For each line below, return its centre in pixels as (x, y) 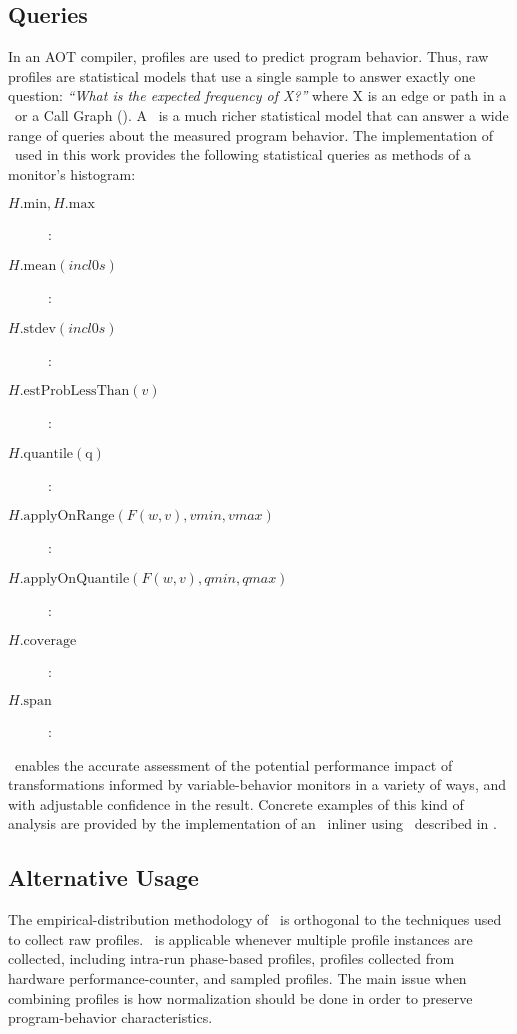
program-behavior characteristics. (110, 1017)
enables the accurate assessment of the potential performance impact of (233, 764)
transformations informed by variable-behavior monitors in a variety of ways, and (257, 784)
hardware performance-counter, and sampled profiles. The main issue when (237, 978)
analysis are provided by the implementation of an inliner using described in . (252, 823)
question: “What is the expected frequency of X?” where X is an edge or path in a (257, 95)
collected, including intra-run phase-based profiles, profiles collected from (231, 958)
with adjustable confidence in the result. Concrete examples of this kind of (236, 803)
